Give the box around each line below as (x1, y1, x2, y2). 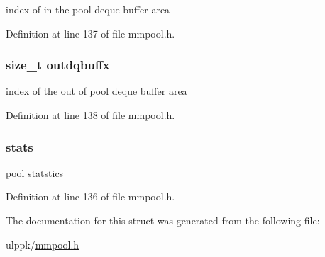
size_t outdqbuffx (6, 56, 110, 74)
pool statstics (6, 165, 64, 180)
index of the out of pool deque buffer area (6, 84, 187, 98)
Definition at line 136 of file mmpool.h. (6, 189, 175, 204)
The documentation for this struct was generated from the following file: (6, 213, 320, 227)
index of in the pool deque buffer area (6, 2, 170, 16)
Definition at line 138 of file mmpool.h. (6, 108, 175, 122)
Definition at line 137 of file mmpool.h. (6, 25, 175, 40)
